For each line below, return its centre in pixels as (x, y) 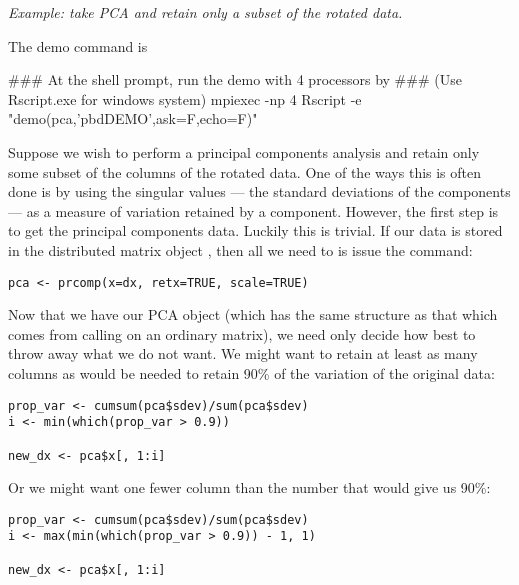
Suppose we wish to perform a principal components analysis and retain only (244, 151)
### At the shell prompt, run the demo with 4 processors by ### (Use (235, 79)
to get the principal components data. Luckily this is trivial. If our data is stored (255, 230)
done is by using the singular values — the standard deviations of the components (259, 191)
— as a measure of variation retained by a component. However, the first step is (253, 210)
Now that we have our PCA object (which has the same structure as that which (253, 314)
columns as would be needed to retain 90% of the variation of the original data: (251, 372)
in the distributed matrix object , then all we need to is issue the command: (240, 249)
